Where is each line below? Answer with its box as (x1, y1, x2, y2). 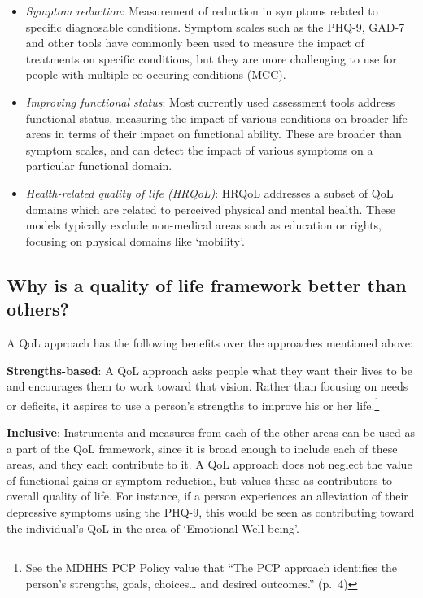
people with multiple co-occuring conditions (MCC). (25, 66, 286, 83)
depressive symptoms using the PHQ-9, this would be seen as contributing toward (7, 503, 415, 520)
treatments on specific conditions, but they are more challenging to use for (25, 50, 397, 67)
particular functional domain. (25, 157, 172, 174)
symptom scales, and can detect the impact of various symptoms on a (25, 141, 373, 158)
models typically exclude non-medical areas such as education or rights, (25, 216, 382, 234)
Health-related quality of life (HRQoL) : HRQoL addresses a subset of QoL (25, 184, 394, 201)
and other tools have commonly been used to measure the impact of (25, 34, 364, 51)
